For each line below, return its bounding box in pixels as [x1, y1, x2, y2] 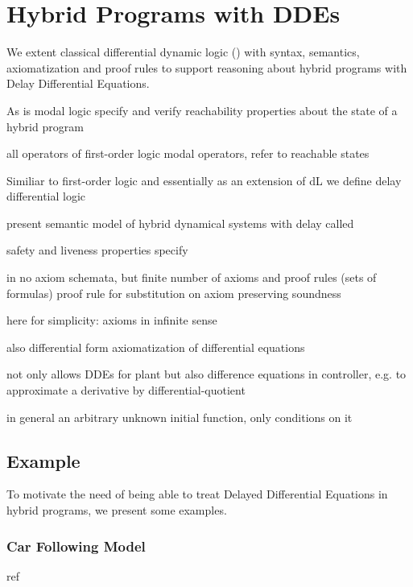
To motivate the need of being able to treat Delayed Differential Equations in [6, 486, 388, 502]
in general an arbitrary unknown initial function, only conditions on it [6, 408, 353, 425]
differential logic [6, 188, 86, 205]
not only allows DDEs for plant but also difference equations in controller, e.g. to [6, 366, 407, 382]
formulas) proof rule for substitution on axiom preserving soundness [6, 284, 341, 301]
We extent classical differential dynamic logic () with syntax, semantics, [6, 43, 360, 60]
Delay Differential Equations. [6, 75, 150, 92]
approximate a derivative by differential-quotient [6, 382, 246, 399]
